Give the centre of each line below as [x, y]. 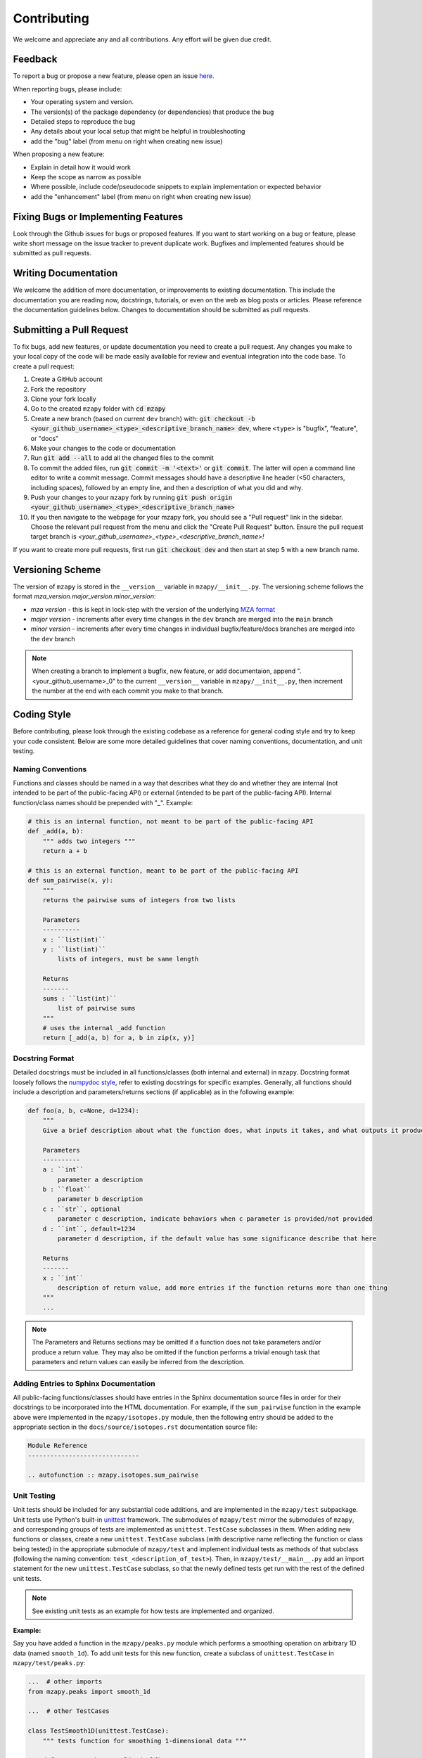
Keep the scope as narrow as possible [86, 177]
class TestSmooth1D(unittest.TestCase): [98, 1731]
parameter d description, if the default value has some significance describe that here [217, 1239]
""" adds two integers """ [89, 841]
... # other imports [65, 1682]
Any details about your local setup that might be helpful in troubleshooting [138, 131]
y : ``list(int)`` [74, 949]
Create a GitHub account [66, 379]
